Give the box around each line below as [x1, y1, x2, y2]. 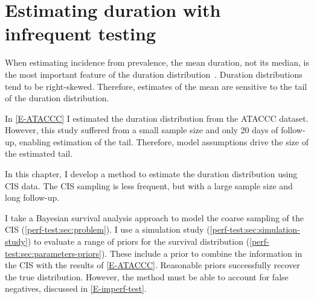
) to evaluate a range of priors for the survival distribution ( [27, 235, 250, 248]
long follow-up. [5, 191, 60, 204]
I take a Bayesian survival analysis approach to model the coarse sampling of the [5, 211, 304, 224]
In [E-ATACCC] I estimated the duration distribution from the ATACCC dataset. [5, 112, 309, 124]
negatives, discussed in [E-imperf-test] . [5, 282, 147, 295]
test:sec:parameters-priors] [5, 247, 101, 259]
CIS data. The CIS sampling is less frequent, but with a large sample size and [5, 179, 293, 192]
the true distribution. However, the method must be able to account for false [5, 270, 289, 283]
